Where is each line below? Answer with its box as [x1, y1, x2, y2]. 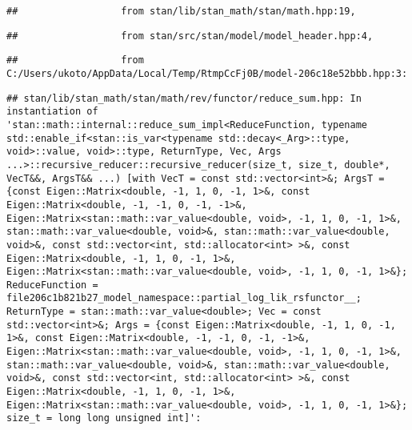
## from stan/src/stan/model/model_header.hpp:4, [6, 30, 374, 42]
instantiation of [6, 106, 98, 118]
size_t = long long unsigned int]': [6, 412, 202, 424]
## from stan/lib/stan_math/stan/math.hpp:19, [6, 6, 356, 17]
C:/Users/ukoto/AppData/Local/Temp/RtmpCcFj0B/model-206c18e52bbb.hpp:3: [6, 67, 408, 79]
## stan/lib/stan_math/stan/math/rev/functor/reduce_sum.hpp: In [6, 92, 362, 104]
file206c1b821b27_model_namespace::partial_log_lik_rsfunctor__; [6, 292, 362, 304]
